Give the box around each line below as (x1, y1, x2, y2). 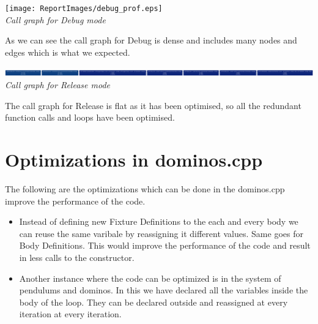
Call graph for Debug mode (5, 13, 106, 26)
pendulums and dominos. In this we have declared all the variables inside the (19, 284, 308, 296)
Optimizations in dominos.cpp (5, 147, 263, 171)
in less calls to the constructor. (19, 251, 135, 263)
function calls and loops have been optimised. (5, 111, 175, 124)
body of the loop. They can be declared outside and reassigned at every (19, 295, 288, 308)
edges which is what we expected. (5, 45, 130, 58)
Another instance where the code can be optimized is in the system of (19, 271, 281, 284)
